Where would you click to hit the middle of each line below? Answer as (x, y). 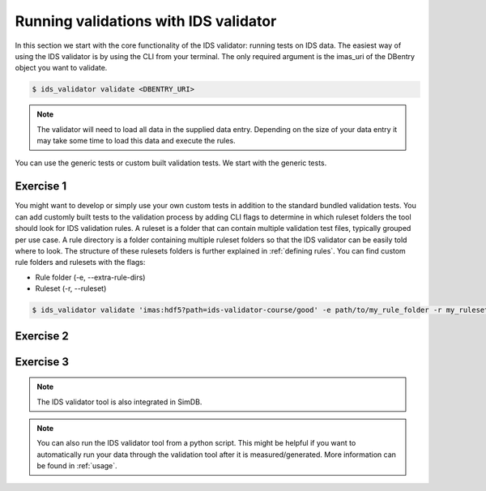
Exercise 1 (41, 186)
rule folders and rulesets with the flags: (80, 263)
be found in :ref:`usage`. (77, 466)
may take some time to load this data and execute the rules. (136, 141)
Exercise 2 (42, 336)
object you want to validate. (61, 68)
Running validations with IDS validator (146, 21)
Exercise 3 (42, 362)
